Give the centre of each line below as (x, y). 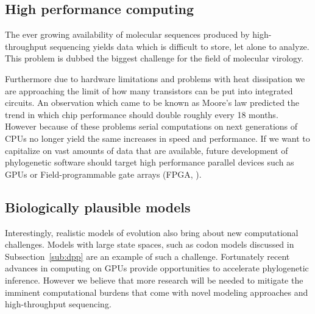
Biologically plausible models (98, 207)
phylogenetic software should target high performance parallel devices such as (150, 162)
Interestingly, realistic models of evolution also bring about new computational (152, 232)
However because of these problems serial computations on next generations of (151, 126)
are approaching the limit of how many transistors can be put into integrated (149, 90)
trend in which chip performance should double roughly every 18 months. (142, 114)
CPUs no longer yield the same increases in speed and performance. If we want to (157, 138)
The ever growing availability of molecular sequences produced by (127, 34)
